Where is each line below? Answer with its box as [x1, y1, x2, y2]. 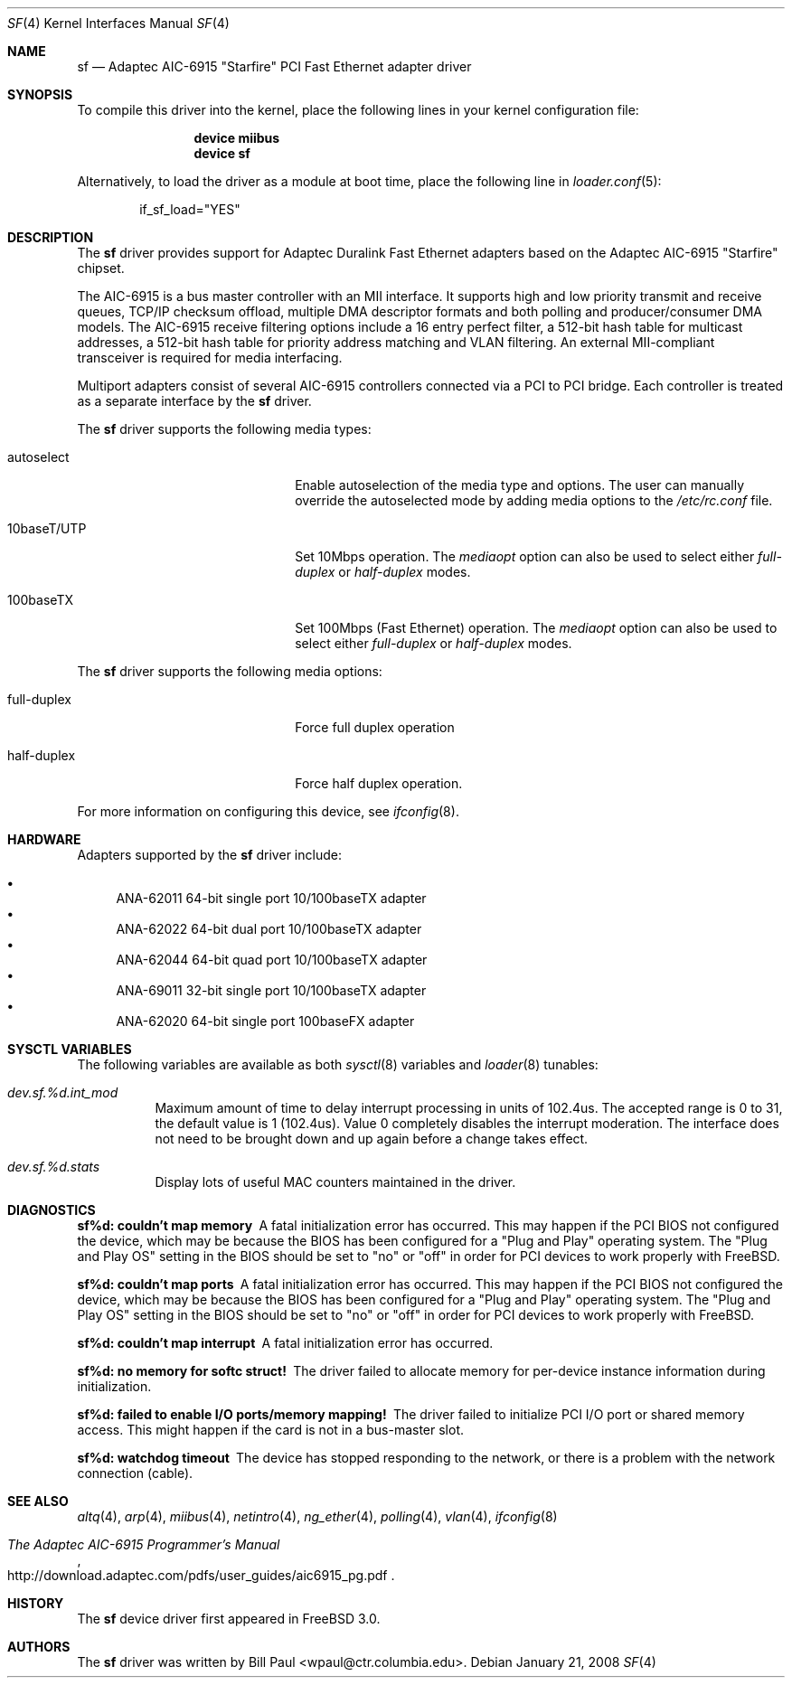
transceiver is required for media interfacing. [77, 350, 343, 365]
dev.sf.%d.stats [7, 1159, 100, 1174]
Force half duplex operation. [295, 776, 463, 791]
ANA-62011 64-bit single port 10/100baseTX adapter [116, 890, 427, 906]
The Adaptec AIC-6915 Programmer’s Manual [7, 1537, 280, 1552]
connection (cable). [77, 1465, 193, 1481]
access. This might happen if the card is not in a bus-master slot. [77, 1422, 464, 1437]
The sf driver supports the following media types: [77, 421, 372, 437]
